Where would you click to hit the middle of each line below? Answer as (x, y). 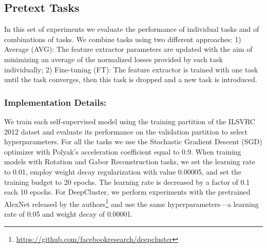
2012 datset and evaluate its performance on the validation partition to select (126, 131)
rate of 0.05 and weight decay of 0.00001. (69, 213)
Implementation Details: (55, 102)
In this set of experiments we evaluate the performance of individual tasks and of (132, 29)
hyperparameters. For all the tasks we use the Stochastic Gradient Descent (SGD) (133, 141)
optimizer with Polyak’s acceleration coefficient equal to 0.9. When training (123, 151)
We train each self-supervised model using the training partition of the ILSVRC (130, 121)
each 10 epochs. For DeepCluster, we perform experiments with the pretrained (127, 192)
